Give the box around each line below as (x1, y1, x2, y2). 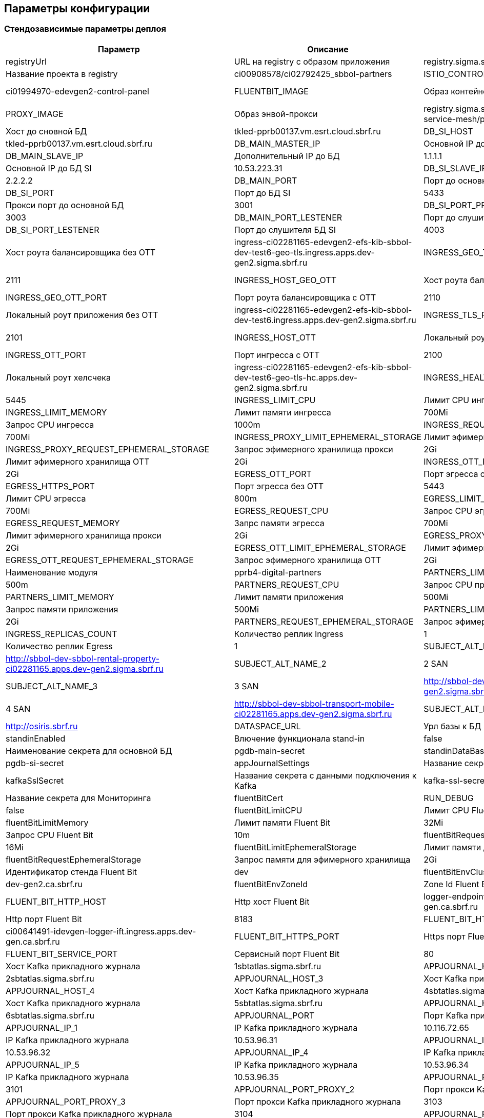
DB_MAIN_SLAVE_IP (6, 150, 84, 161)
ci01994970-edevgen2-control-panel (6, 86, 149, 96)
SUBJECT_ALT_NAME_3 (6, 681, 98, 691)
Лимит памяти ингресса (234, 407, 331, 417)
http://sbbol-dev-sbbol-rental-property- (6, 653, 160, 664)
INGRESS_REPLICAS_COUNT (6, 628, 117, 639)
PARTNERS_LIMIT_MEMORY (6, 591, 114, 602)
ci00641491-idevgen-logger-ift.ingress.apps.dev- (6, 926, 196, 936)
